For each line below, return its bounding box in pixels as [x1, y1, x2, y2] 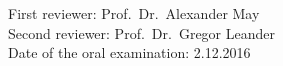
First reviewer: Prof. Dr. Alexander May [8, 3, 260, 23]
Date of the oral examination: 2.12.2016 [8, 42, 251, 63]
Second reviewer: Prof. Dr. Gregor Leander [8, 22, 275, 43]
